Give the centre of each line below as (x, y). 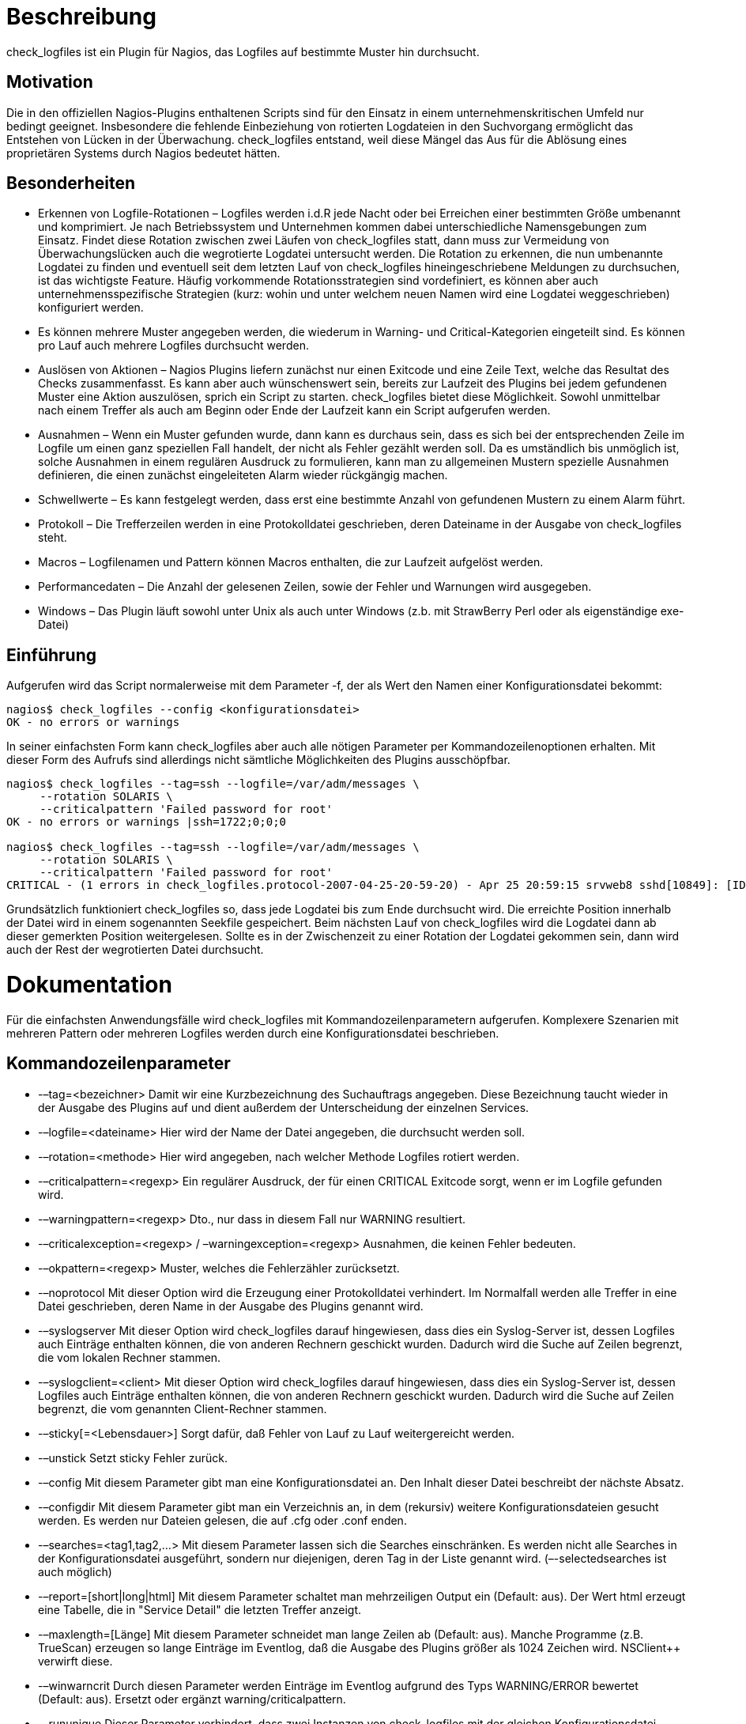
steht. (53, 538)
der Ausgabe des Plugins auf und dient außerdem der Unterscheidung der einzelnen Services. (284, 1107)
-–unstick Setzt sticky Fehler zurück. (133, 1457)
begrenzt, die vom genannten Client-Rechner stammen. (183, 1408)
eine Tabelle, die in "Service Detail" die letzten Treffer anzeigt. (200, 1609)
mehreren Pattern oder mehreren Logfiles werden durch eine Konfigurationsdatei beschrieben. (253, 1033)
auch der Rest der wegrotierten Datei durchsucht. (135, 950)
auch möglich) (75, 1571)
